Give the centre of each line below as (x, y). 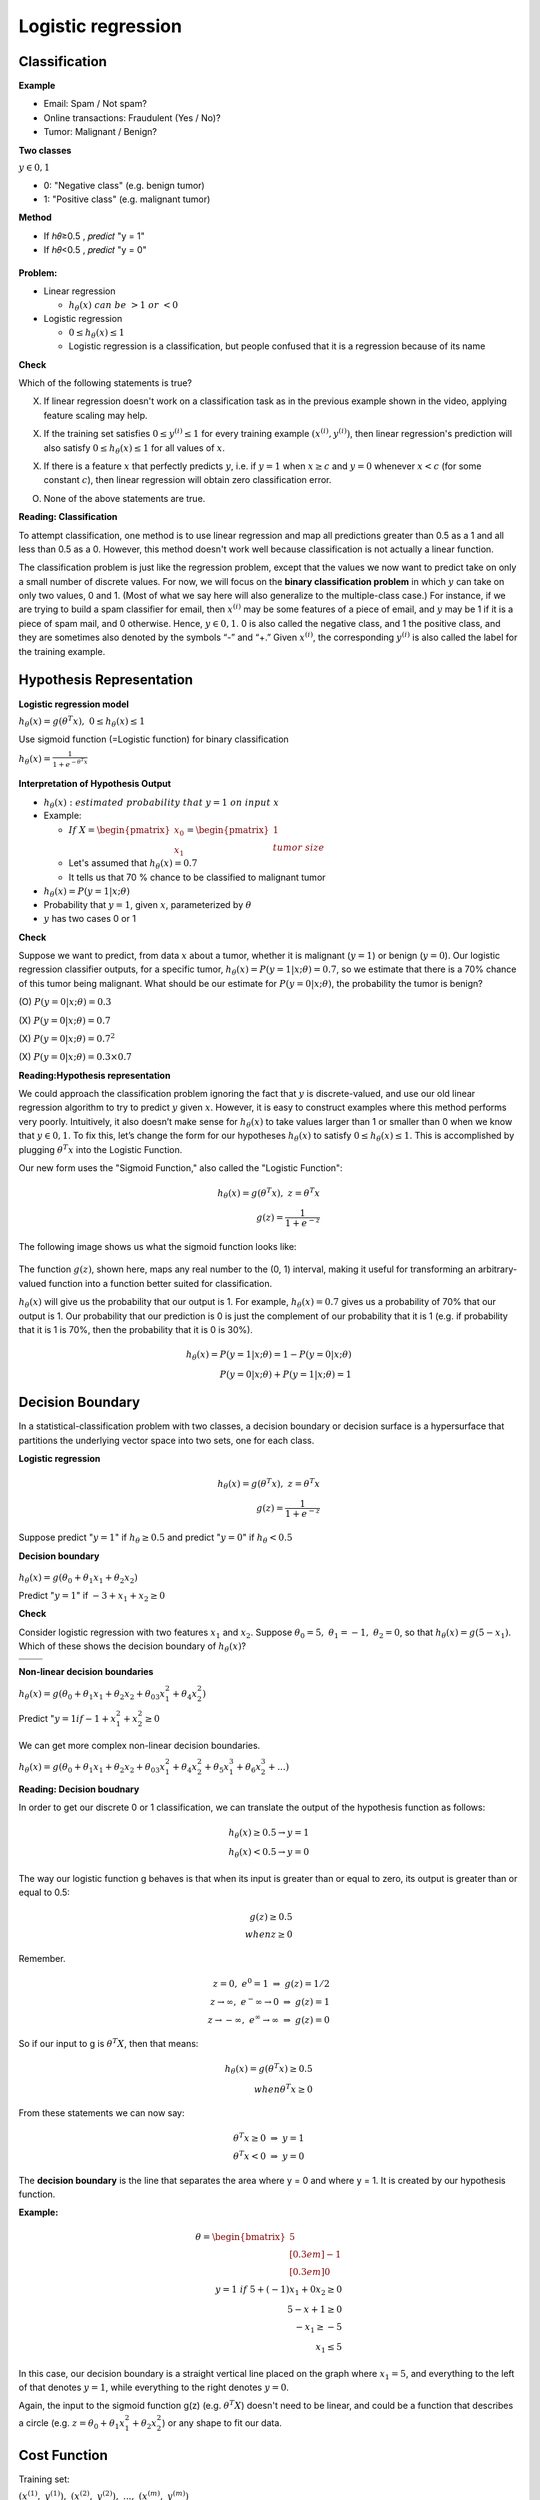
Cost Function (63, 2455)
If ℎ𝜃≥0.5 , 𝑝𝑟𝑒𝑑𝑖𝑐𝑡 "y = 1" (94, 236)
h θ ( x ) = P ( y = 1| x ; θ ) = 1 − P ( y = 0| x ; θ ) (268, 1356)
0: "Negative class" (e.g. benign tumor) (124, 185)
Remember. (42, 1959)
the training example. (62, 651)
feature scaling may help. (96, 415)
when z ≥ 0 (269, 1934)
